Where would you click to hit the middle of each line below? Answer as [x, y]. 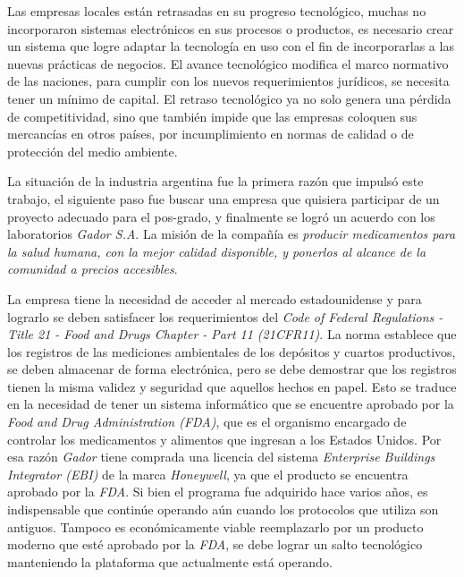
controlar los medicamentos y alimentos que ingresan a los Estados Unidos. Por [224, 439]
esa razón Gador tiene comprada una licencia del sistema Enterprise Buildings [221, 457]
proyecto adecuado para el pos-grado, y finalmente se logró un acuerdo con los [221, 216]
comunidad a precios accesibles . [93, 269]
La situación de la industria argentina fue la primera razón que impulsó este [215, 181]
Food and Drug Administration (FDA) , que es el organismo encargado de [207, 422]
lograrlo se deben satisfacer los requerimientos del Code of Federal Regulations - [225, 316]
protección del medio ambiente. [93, 151]
